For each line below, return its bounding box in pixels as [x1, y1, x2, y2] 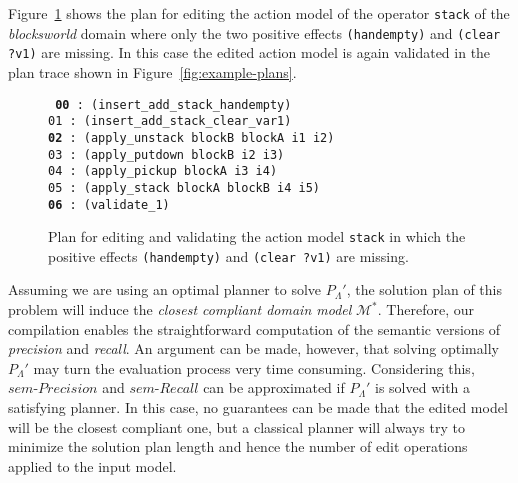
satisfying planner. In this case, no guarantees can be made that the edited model [8, 397, 508, 418]
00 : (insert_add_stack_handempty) [55, 97, 292, 112]
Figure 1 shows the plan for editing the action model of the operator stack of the [8, 3, 510, 23]
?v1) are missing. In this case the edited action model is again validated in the [8, 42, 491, 63]
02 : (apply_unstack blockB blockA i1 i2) [48, 130, 335, 145]
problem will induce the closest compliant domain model [8, 299, 352, 320]
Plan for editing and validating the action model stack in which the [48, 226, 466, 247]
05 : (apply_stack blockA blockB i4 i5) [48, 180, 321, 195]
